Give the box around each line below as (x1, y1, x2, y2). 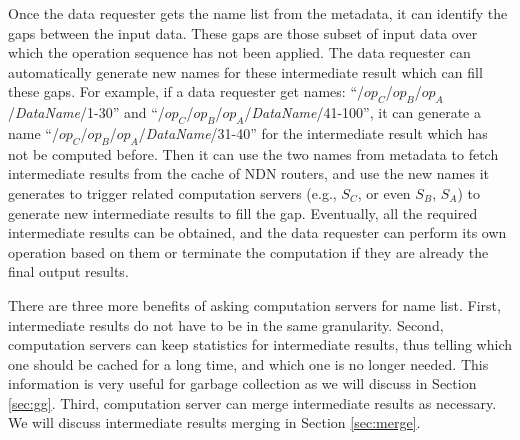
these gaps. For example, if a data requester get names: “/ (8, 81, 365, 102)
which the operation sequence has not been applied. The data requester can (8, 42, 471, 63)
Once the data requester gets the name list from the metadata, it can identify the (8, 3, 508, 23)
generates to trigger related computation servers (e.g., (8, 182, 337, 203)
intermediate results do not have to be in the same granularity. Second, (8, 314, 444, 335)
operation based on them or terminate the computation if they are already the (8, 241, 489, 262)
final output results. (8, 261, 129, 282)
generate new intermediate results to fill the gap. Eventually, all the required (8, 202, 478, 223)
